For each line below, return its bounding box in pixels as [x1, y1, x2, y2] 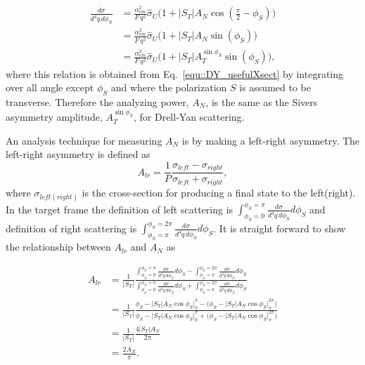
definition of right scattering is [6, 220, 137, 235]
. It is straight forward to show [213, 220, 346, 235]
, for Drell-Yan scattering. [133, 109, 245, 124]
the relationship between [6, 239, 111, 254]
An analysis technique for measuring [6, 133, 162, 147]
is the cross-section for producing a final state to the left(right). [82, 185, 356, 199]
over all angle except [6, 80, 94, 95]
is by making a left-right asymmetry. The [181, 133, 360, 147]
